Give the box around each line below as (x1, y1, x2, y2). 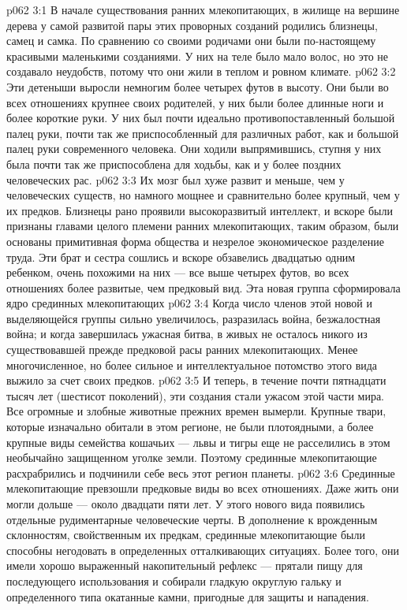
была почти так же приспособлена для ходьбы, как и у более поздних (6, 155, 342, 172)
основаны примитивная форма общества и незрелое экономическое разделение (6, 232, 384, 249)
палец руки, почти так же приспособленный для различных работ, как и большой (6, 125, 399, 141)
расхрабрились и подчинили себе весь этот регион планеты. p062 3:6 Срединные (6, 464, 395, 481)
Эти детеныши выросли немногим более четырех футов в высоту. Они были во (6, 78, 389, 95)
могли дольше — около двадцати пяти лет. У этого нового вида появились (6, 496, 365, 511)
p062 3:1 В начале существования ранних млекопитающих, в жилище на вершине (6, 2, 400, 17)
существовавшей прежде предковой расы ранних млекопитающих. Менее (6, 341, 358, 358)
